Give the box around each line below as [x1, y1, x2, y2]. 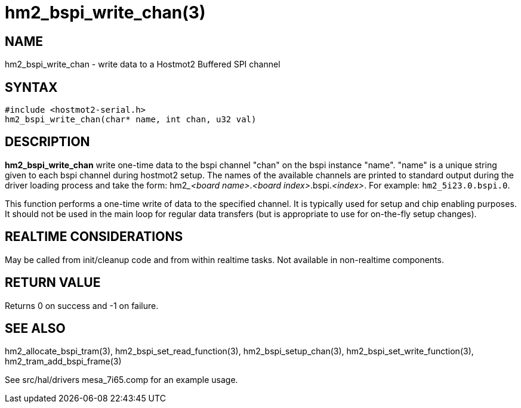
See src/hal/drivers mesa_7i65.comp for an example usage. [5, 375, 238, 385]
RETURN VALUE [5, 275, 101, 290]
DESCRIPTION [5, 134, 90, 150]
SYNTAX [5, 79, 58, 95]
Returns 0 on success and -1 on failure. [5, 300, 159, 311]
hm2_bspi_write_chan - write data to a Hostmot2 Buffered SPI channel [5, 59, 280, 70]
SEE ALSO [5, 320, 66, 336]
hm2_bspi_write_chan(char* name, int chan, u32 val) [5, 115, 257, 125]
